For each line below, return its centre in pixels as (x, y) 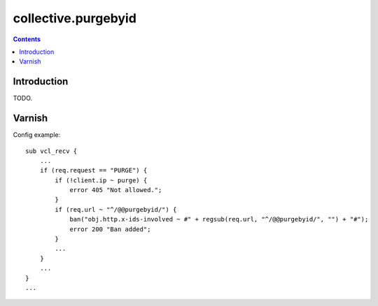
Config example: (37, 135)
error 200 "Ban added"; (110, 229)
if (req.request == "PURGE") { (93, 170)
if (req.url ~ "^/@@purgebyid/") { (116, 209)
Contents (27, 39)
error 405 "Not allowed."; (116, 190)
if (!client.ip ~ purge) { (101, 180)
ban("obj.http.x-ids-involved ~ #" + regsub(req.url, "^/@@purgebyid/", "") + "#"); (219, 219)
